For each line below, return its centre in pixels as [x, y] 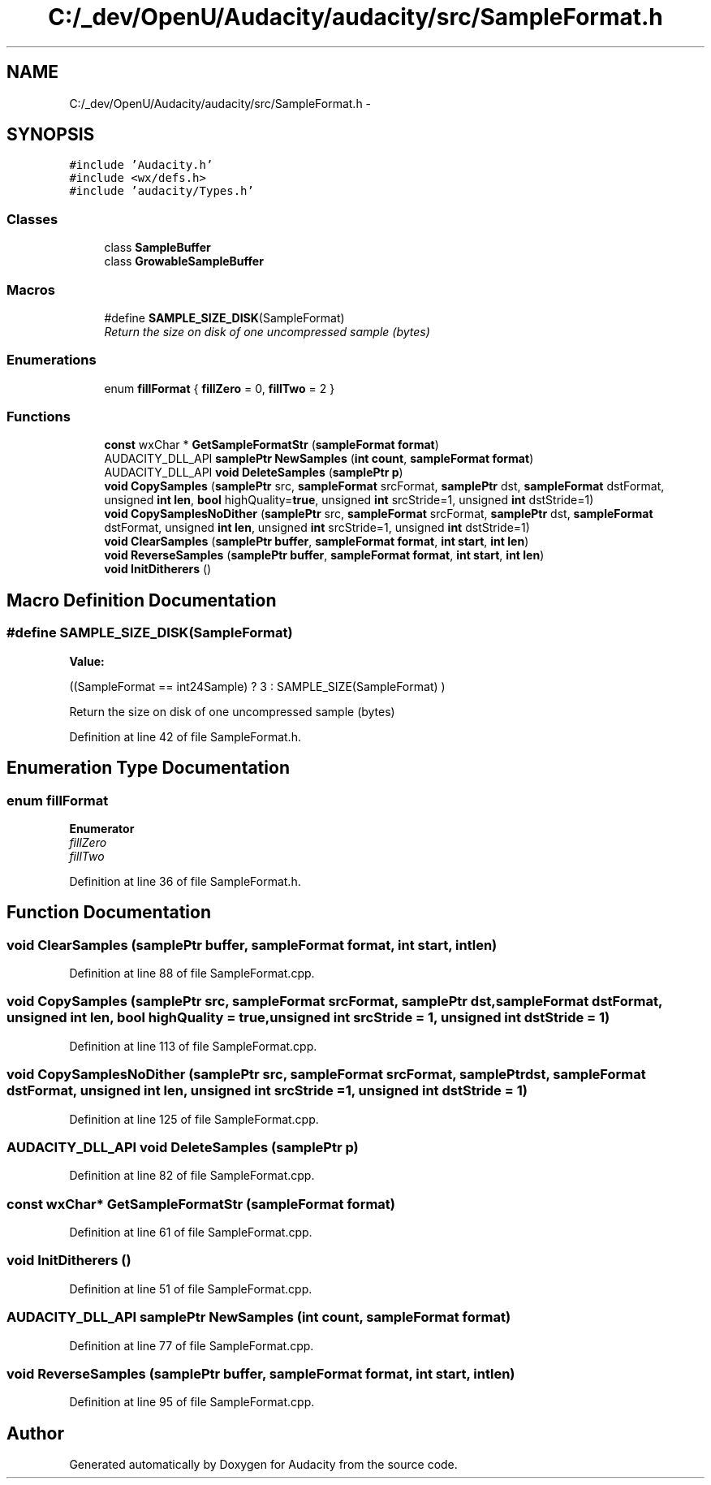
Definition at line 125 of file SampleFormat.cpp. [194, 1119]
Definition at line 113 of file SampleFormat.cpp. [193, 1046]
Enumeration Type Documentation [148, 768]
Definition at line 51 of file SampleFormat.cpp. [191, 1289]
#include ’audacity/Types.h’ [162, 191]
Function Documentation [109, 913]
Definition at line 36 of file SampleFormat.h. [185, 881]
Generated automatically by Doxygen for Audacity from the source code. [263, 1465]
